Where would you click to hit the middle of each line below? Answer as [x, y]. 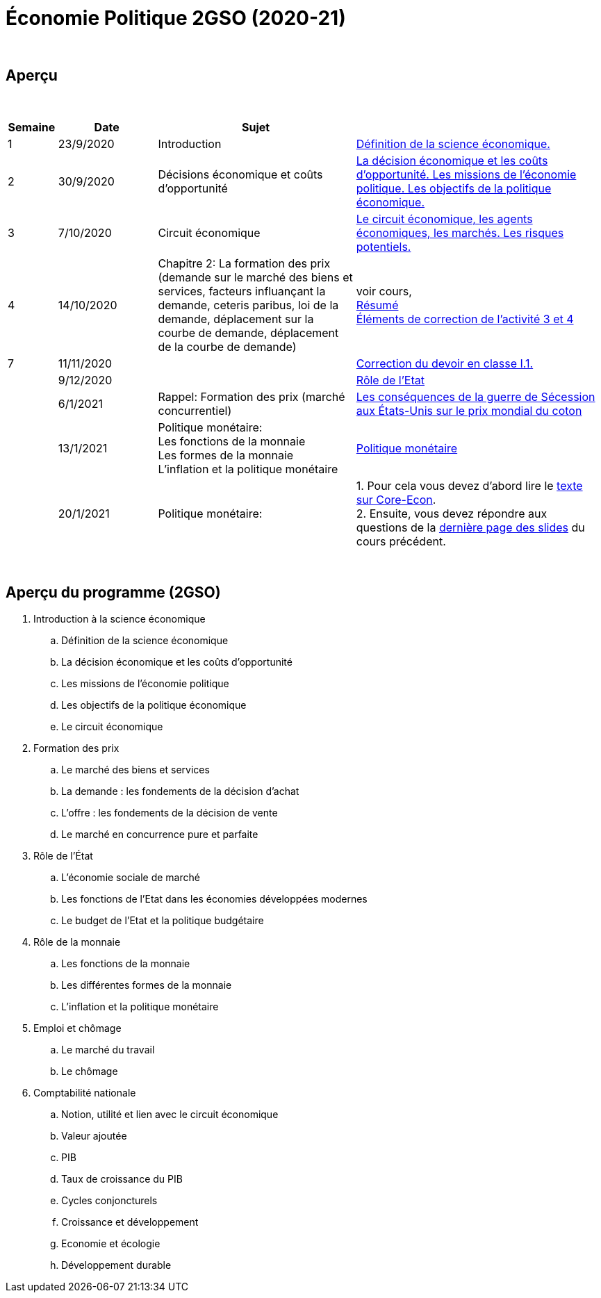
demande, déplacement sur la [236, 319]
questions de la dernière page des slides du [470, 527]
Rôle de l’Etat [390, 380]
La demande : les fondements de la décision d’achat [180, 791]
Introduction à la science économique [120, 619]
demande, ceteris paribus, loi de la [248, 305]
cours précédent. [401, 541]
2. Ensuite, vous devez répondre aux [452, 513]
